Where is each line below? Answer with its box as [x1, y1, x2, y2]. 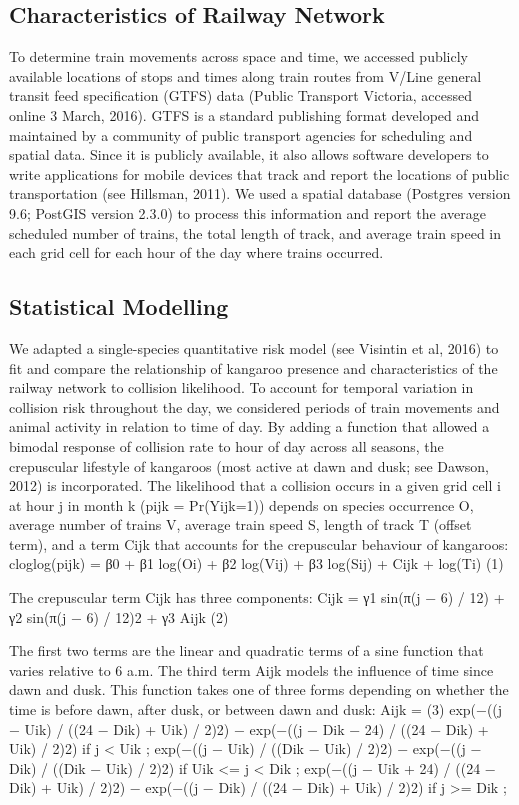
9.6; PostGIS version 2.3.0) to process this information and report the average [9, 202, 486, 223]
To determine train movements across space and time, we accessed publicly [9, 46, 468, 67]
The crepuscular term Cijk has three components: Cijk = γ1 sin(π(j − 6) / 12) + [9, 587, 505, 608]
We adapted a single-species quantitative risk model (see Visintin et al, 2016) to [9, 337, 499, 358]
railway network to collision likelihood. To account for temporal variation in [9, 377, 474, 398]
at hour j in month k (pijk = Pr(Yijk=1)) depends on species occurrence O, [9, 494, 474, 515]
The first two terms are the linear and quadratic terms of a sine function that [9, 640, 484, 661]
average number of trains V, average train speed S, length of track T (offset [9, 514, 472, 535]
